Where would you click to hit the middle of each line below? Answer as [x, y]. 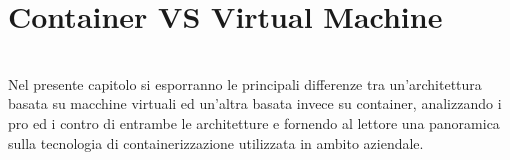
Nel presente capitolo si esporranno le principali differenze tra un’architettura [245, 83]
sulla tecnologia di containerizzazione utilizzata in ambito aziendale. [216, 142]
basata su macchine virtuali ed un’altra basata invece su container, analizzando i [255, 103]
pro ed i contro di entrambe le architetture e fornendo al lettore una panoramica [254, 122]
